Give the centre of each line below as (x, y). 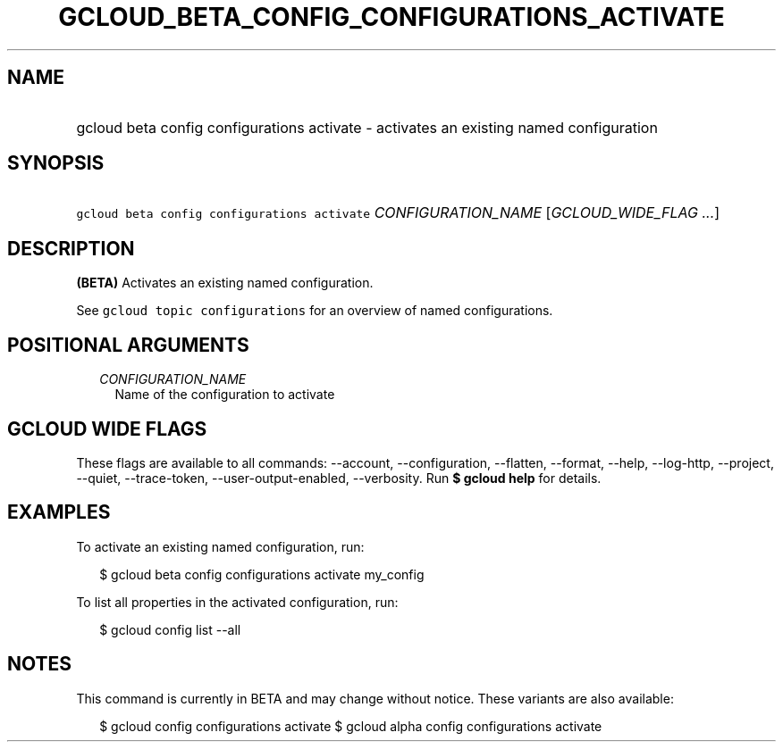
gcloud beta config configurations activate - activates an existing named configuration (367, 127)
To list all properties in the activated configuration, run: (237, 602)
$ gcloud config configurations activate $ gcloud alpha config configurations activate (351, 726)
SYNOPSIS (56, 163)
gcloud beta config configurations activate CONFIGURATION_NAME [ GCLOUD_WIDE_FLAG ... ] (398, 213)
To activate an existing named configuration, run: (220, 546)
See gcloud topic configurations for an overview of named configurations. (315, 311)
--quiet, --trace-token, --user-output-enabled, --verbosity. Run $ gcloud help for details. (339, 478)
